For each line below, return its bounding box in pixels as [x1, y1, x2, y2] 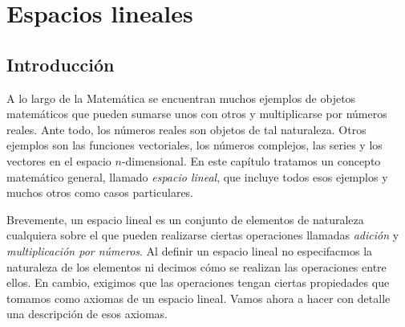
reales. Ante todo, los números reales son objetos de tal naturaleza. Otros [6, 121, 367, 137]
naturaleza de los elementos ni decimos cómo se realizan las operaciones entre [6, 258, 387, 275]
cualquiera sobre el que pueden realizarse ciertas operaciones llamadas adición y [6, 227, 399, 243]
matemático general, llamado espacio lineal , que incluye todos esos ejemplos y [6, 168, 388, 185]
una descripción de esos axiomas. [6, 305, 168, 322]
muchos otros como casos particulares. [6, 184, 194, 201]
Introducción [6, 51, 115, 76]
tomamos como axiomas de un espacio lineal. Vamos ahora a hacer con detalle [6, 289, 391, 306]
